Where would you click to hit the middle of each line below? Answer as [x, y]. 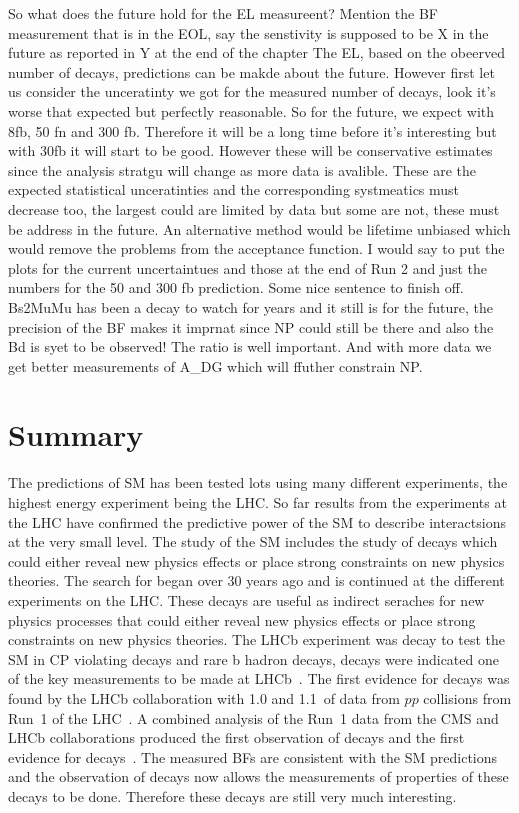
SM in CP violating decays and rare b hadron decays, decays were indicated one [253, 658]
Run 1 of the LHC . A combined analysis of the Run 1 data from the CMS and [253, 717]
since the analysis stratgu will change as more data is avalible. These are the [242, 169]
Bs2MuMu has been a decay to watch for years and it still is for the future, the [250, 306]
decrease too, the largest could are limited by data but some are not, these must [254, 208]
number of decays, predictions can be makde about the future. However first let [251, 71]
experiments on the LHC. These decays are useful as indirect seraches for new [246, 599]
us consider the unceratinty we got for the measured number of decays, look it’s [252, 91]
